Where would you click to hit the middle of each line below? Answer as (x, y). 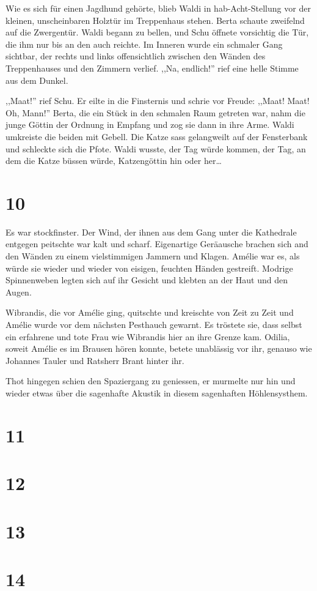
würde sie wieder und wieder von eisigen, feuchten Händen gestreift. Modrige (149, 268)
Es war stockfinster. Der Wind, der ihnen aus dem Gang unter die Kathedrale (151, 232)
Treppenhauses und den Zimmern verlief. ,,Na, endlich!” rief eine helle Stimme (152, 68)
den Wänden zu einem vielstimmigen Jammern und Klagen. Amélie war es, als (153, 256)
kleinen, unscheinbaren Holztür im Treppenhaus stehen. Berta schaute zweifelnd (155, 20)
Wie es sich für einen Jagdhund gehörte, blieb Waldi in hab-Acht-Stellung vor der (158, 8)
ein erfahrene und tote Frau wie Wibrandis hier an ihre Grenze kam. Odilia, (148, 336)
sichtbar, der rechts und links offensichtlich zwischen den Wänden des (136, 56)
